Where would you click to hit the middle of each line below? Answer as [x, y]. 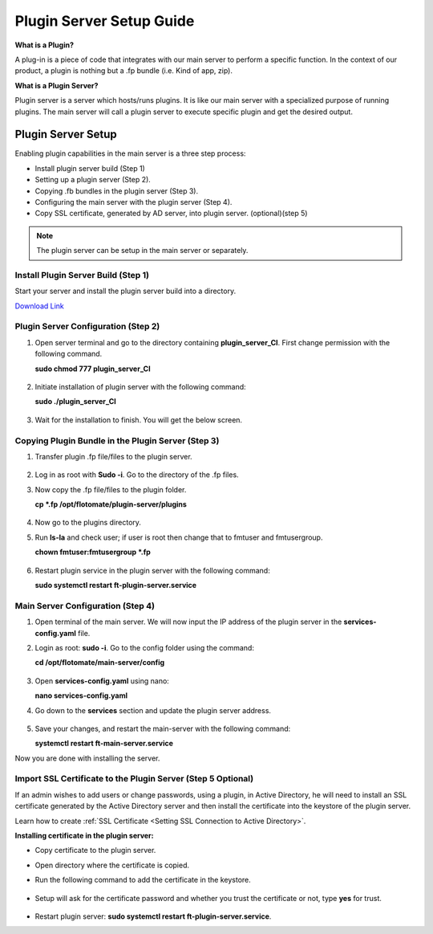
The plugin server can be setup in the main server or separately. [142, 251]
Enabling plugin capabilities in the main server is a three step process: [130, 153]
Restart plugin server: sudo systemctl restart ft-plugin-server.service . [153, 916]
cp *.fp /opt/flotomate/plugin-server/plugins [111, 504]
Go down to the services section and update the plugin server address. [153, 710]
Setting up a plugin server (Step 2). [93, 180]
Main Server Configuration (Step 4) [85, 606]
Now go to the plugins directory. [88, 523]
